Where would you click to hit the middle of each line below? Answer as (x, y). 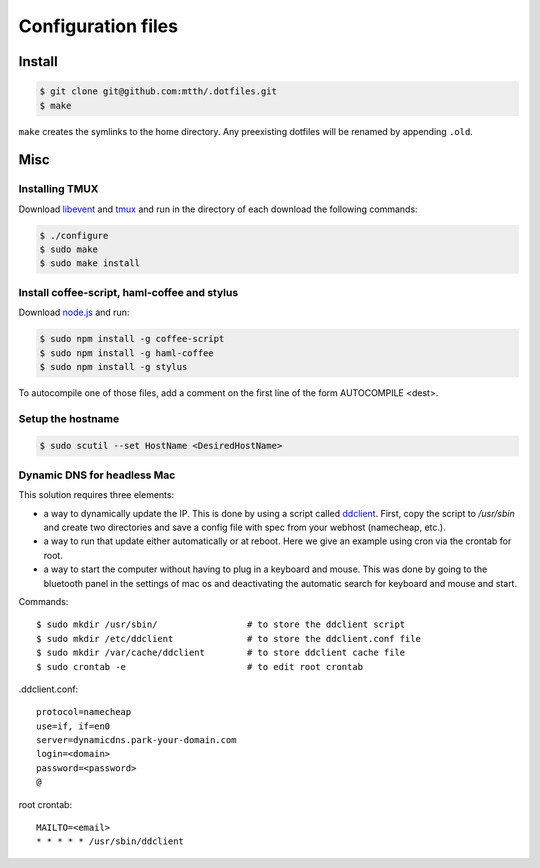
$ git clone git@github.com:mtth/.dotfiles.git (158, 91)
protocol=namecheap (84, 712)
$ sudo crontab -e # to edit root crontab (200, 666)
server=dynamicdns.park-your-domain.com (136, 740)
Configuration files (98, 26)
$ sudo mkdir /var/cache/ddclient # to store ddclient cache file (221, 653)
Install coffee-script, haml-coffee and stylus (128, 292)
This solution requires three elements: (96, 495)
